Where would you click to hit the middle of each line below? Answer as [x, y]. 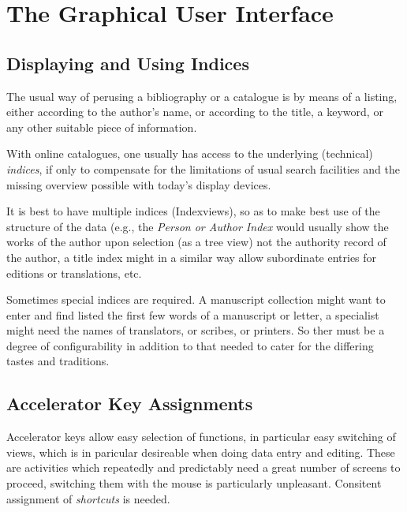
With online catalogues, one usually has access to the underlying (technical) [190, 153]
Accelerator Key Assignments [130, 404]
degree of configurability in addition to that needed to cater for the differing [190, 345]
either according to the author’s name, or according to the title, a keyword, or [195, 112]
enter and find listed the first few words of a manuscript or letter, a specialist [193, 314]
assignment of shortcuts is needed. [88, 498]
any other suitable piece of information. [102, 127]
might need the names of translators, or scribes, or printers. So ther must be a [196, 330]
